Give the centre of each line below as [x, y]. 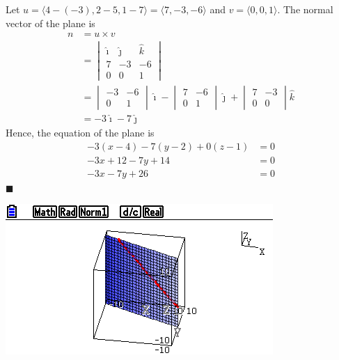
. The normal [305, 9]
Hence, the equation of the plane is [80, 133]
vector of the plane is [50, 23]
